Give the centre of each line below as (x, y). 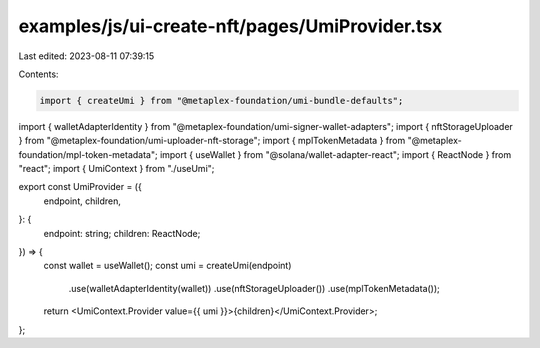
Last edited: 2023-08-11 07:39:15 (86, 56)
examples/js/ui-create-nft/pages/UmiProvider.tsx (230, 26)
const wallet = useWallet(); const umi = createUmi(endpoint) (167, 266)
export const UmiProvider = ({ (80, 187)
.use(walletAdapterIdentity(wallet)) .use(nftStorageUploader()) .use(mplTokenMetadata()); (254, 288)
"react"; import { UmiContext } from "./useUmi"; (116, 169)
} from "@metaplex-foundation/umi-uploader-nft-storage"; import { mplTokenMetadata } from (212, 141)
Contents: (38, 74)
